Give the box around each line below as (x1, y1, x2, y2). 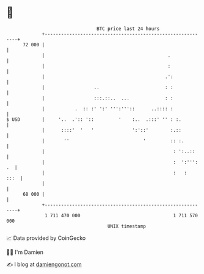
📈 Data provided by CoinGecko (6, 234, 86, 242)
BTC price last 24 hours (97, 26, 160, 32)
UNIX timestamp (107, 223, 147, 229)
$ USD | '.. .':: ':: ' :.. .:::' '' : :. (6, 116, 182, 123)
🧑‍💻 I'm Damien (6, 248, 44, 256)
